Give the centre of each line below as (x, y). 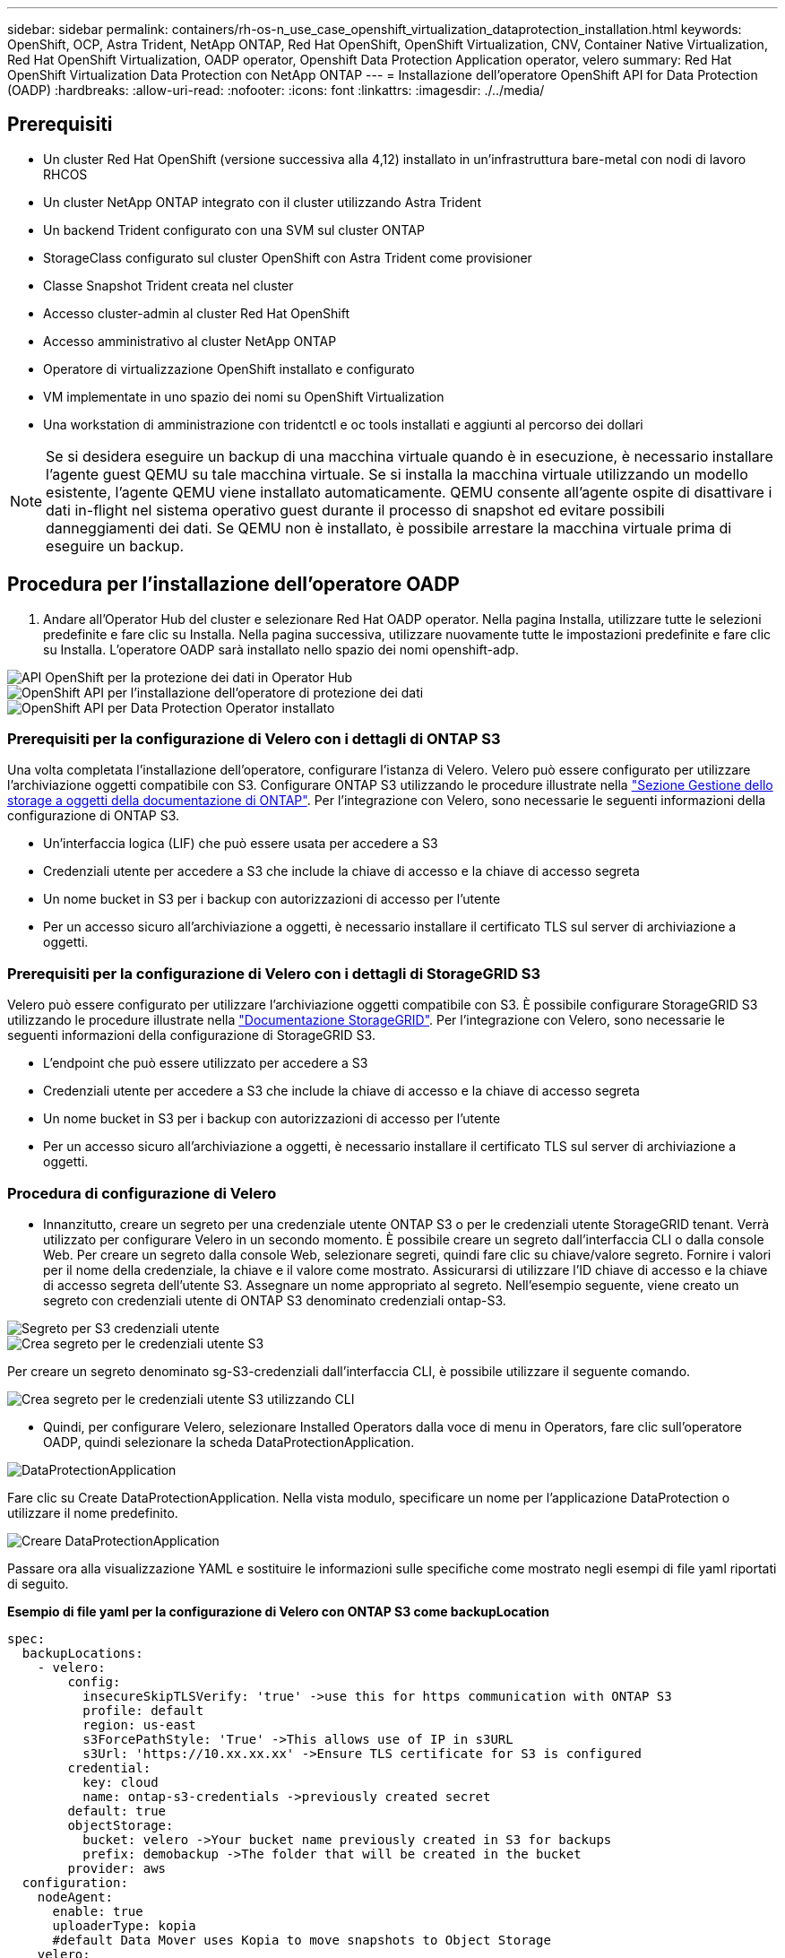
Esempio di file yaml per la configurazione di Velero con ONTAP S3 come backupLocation (279, 1611)
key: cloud (121, 1782)
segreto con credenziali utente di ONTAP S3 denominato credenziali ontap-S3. (275, 1300)
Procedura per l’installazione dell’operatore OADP (233, 585)
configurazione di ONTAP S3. (94, 816)
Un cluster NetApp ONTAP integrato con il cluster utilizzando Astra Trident (262, 202)
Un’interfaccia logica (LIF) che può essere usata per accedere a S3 (241, 844)
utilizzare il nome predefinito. (93, 1512)
